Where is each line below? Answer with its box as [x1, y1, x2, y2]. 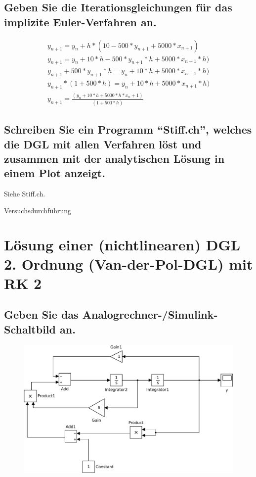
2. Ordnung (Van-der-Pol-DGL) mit [4, 253, 253, 274]
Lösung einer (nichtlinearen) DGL [4, 234, 241, 254]
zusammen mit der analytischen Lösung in [4, 150, 225, 166]
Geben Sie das [4, 307, 79, 322]
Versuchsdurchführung [4, 205, 72, 215]
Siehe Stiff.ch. [4, 189, 45, 199]
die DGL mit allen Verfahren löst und [4, 136, 202, 151]
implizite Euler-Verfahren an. [4, 14, 157, 29]
